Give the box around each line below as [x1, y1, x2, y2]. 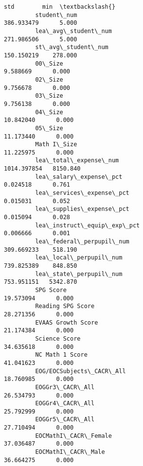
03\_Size [35, 92, 63, 100]
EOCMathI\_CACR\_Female [35, 432, 112, 439]
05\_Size [35, 124, 63, 132]
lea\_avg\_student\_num [35, 27, 112, 35]
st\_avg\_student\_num [35, 44, 108, 51]
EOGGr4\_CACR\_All [35, 400, 95, 407]
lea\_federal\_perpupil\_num [35, 238, 129, 245]
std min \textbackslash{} [4, 3, 116, 10]
